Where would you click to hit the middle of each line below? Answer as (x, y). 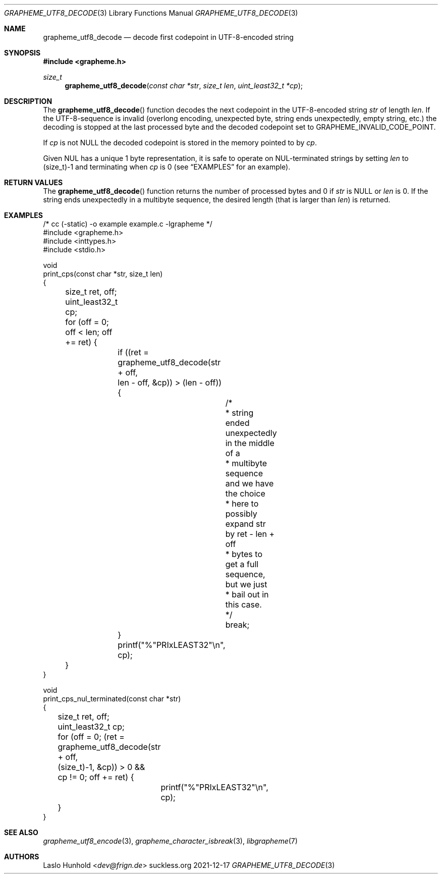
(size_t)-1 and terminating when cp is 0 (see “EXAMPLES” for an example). (167, 167)
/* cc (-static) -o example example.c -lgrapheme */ (128, 224)
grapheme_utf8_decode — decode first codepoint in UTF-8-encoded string (168, 37)
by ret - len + (250, 534)
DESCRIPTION (28, 101)
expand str (245, 524)
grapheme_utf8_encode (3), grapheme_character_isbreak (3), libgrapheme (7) (170, 841)
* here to (242, 504)
